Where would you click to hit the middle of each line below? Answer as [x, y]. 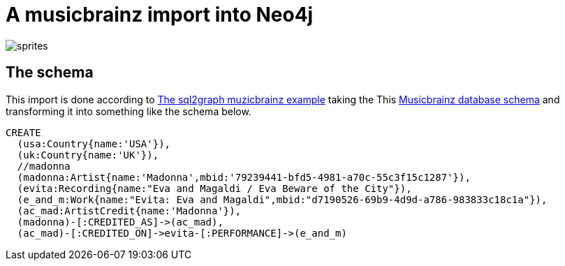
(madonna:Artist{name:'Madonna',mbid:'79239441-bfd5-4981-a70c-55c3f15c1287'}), [244, 177]
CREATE [23, 132]
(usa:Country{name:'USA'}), [94, 143]
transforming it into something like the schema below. [129, 111]
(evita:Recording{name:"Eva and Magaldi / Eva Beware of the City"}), [214, 188]
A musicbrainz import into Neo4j [160, 15]
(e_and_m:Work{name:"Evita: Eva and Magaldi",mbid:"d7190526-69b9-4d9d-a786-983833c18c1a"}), [282, 199]
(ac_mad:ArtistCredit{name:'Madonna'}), [129, 210]
